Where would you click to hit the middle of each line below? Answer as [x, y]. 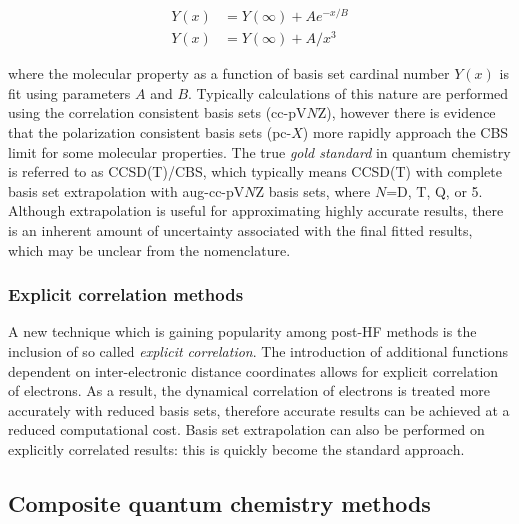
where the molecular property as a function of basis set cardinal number [229, 73]
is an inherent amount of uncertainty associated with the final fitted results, [240, 229]
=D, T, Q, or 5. [434, 190]
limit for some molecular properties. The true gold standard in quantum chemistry [259, 151]
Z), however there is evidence [406, 112]
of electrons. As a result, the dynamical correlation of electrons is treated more [249, 390]
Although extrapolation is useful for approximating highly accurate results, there [256, 210]
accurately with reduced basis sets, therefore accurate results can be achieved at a [259, 409]
